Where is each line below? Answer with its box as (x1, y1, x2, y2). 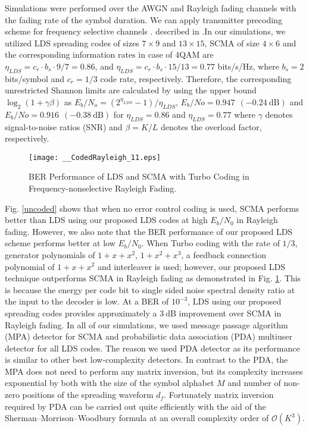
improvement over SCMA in (179, 306, 282, 319)
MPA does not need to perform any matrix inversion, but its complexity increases (5, 365, 303, 377)
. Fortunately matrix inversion (164, 388, 274, 401)
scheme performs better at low (5, 237, 116, 249)
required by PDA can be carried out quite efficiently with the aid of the (5, 400, 266, 412)
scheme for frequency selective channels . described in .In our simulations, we (5, 25, 286, 37)
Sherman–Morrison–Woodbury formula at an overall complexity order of (5, 412, 269, 424)
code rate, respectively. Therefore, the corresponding (100, 72, 292, 84)
